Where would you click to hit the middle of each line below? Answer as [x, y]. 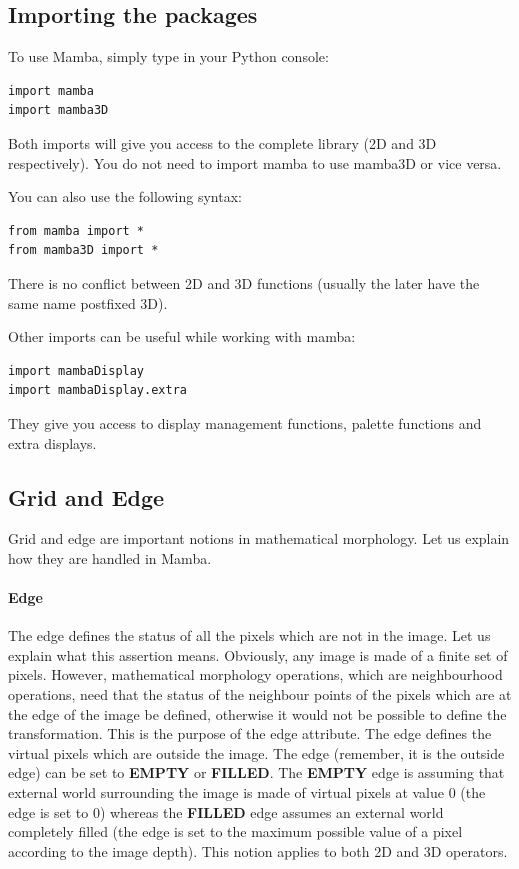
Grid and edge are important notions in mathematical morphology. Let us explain [259, 538]
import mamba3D [58, 110]
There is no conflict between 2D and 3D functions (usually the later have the [244, 282]
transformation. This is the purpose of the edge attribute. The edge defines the [250, 733]
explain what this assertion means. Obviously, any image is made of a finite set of [258, 654]
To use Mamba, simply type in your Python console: [168, 56]
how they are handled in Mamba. [110, 557]
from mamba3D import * [83, 250]
